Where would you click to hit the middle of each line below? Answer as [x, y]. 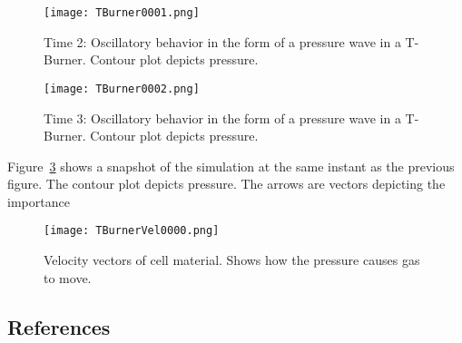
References [59, 326]
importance [39, 201]
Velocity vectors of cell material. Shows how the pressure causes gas [232, 260]
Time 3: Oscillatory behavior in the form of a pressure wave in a [222, 118]
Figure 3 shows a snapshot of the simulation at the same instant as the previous [231, 166]
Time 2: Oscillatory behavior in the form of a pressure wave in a [222, 41]
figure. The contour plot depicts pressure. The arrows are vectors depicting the [226, 184]
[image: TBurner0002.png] [122, 88]
